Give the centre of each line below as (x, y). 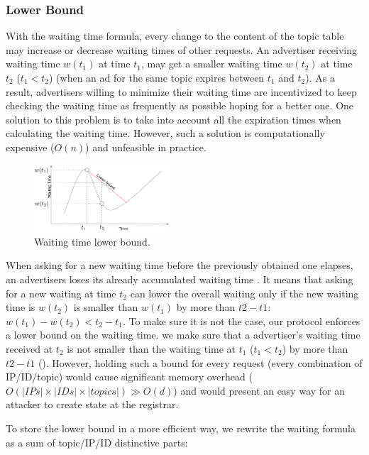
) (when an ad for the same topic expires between (157, 77)
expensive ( (30, 147)
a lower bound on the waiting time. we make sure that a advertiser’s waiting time (183, 335)
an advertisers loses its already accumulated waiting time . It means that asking (180, 279)
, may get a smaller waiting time (211, 64)
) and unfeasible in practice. (146, 147)
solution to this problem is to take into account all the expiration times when (174, 119)
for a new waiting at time (61, 293)
